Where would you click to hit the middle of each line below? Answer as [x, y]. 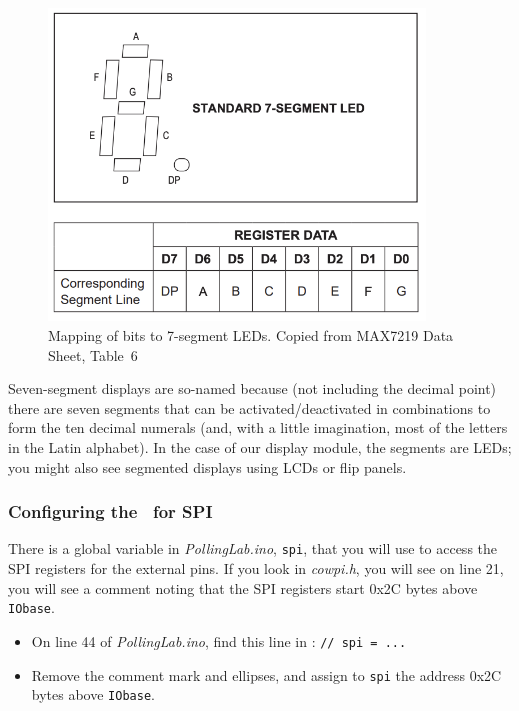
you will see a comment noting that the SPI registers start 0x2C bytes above [243, 587]
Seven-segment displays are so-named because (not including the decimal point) [252, 388]
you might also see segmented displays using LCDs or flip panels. [207, 466]
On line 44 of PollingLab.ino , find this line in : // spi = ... [219, 640]
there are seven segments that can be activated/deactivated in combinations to [249, 407]
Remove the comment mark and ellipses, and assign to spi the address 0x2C [266, 674]
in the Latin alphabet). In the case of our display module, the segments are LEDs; [260, 447]
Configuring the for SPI [110, 511]
